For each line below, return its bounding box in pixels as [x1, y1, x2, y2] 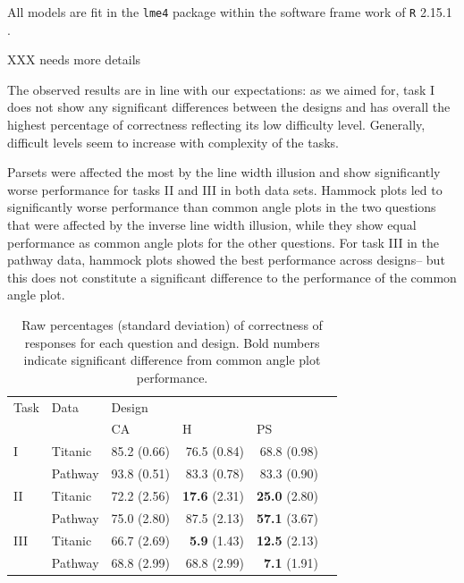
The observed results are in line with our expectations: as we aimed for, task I [7, 80, 435, 98]
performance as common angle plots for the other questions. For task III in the [7, 232, 439, 251]
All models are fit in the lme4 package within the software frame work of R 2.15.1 [7, 3, 452, 21]
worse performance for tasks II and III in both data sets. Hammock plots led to [7, 180, 443, 199]
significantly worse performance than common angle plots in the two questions [7, 198, 436, 216]
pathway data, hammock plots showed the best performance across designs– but [7, 250, 445, 269]
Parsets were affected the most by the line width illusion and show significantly [7, 163, 441, 182]
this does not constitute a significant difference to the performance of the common [7, 267, 457, 286]
